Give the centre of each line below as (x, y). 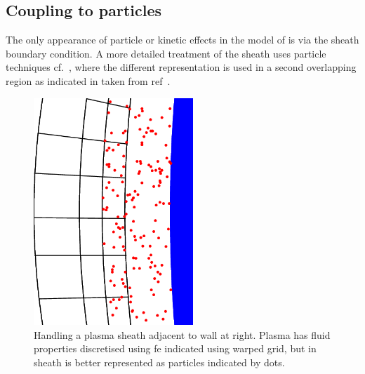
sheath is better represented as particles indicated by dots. (159, 362)
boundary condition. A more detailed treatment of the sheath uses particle (166, 53)
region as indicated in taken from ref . (88, 80)
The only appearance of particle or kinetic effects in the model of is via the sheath (182, 40)
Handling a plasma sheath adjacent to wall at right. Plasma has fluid (182, 334)
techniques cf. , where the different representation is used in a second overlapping (181, 67)
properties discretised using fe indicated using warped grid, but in (175, 348)
